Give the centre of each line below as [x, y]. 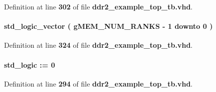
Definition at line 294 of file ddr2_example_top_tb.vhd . [98, 83]
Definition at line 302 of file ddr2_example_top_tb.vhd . [98, 6]
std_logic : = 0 [30, 64]
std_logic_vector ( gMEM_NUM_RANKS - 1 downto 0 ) [109, 26]
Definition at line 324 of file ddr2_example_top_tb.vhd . [98, 45]
